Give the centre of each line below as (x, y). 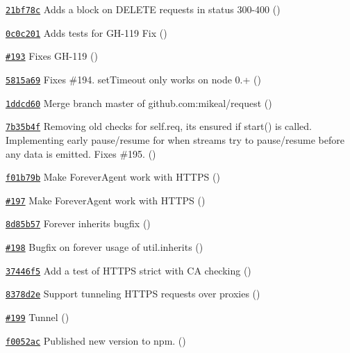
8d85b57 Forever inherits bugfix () (78, 223)
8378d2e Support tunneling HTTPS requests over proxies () (133, 294)
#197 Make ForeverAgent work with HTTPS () (106, 200)
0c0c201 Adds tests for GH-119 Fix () (86, 32)
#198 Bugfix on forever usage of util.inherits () (105, 247)
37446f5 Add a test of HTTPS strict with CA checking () (128, 270)
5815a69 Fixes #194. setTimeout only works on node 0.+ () (133, 79)
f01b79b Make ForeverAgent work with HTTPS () (113, 177)
